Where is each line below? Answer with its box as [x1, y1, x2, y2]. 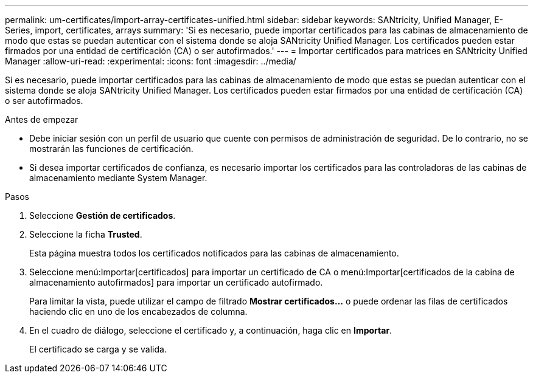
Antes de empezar [5, 114, 78, 125]
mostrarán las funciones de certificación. [29, 143, 193, 154]
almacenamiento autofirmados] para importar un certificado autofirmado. [29, 277, 323, 287]
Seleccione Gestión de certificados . [29, 210, 176, 221]
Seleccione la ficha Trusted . [29, 229, 142, 239]
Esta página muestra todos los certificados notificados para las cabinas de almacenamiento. [29, 248, 399, 258]
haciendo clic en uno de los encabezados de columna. [29, 306, 248, 317]
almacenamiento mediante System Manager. [29, 173, 207, 183]
